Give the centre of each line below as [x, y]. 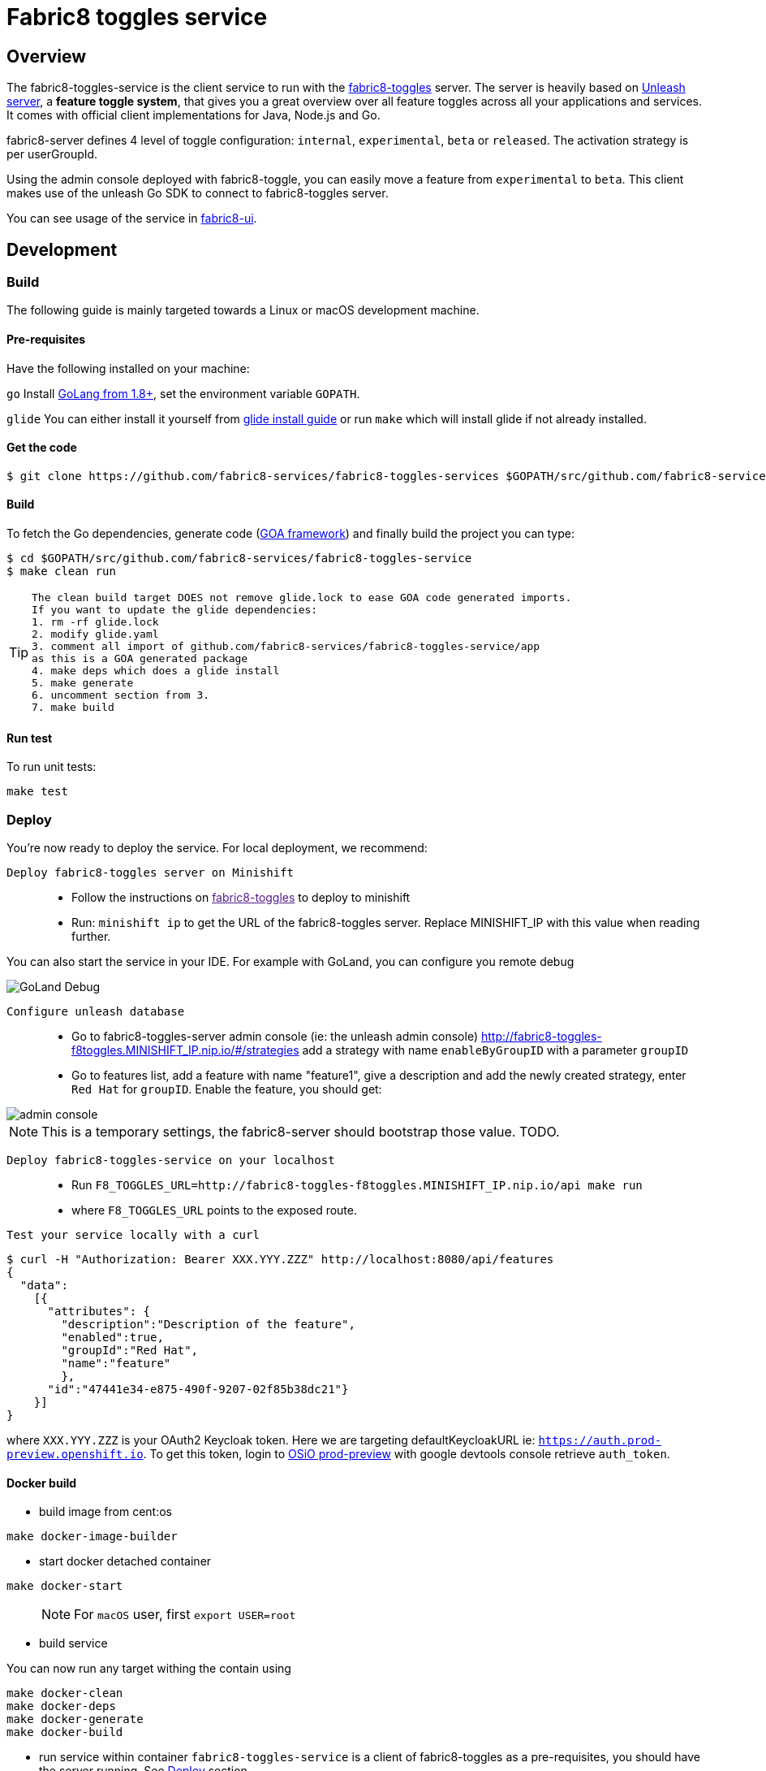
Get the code [42, 448]
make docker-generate [75, 1719]
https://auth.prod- [600, 1441]
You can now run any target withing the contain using [149, 1669]
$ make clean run [61, 572]
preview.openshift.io [75, 1455]
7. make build [73, 708]
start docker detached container [125, 1561]
